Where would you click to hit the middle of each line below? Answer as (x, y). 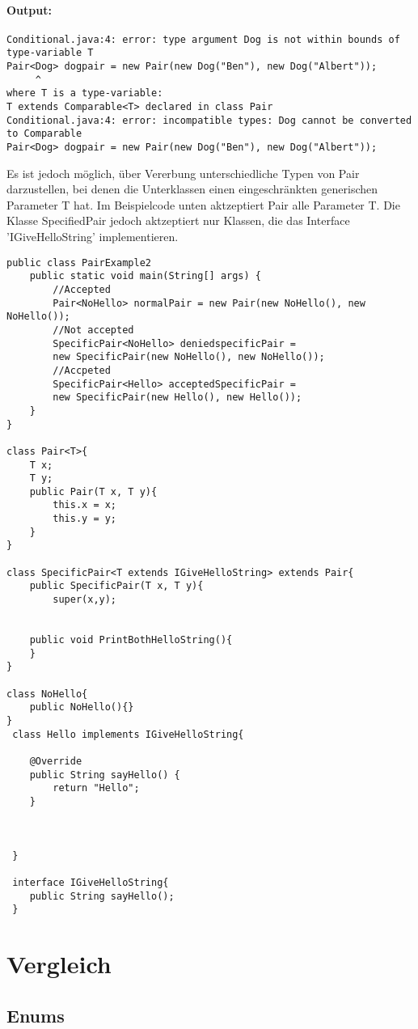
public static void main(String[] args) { (145, 276)
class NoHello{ (47, 694)
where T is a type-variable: (85, 93)
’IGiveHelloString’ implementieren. (93, 237)
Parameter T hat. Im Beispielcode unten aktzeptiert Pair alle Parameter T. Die (203, 204)
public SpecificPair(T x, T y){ (116, 586)
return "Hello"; (96, 788)
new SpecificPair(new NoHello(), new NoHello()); (189, 357)
